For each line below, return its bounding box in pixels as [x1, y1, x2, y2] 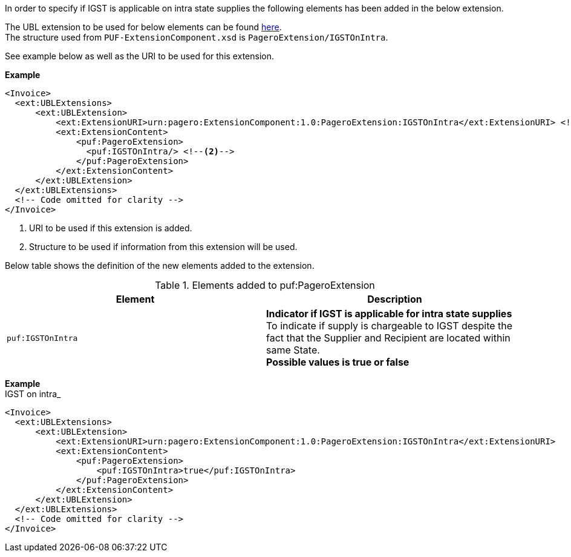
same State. [266, 344, 320, 356]
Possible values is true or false [266, 356, 409, 368]
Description [367, 293, 422, 305]
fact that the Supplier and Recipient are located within [266, 332, 511, 344]
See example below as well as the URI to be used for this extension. [5, 51, 274, 61]
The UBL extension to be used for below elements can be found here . [5, 22, 282, 32]
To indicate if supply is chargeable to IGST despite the [266, 320, 513, 332]
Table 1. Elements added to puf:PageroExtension [155, 279, 375, 291]
